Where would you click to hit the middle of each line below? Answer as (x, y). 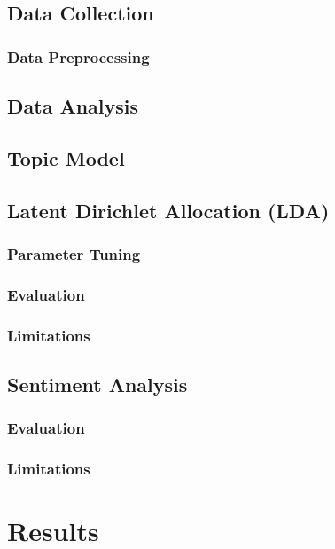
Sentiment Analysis (97, 384)
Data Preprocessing (78, 56)
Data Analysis (73, 106)
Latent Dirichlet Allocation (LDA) (168, 210)
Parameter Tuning (74, 253)
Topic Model (66, 157)
